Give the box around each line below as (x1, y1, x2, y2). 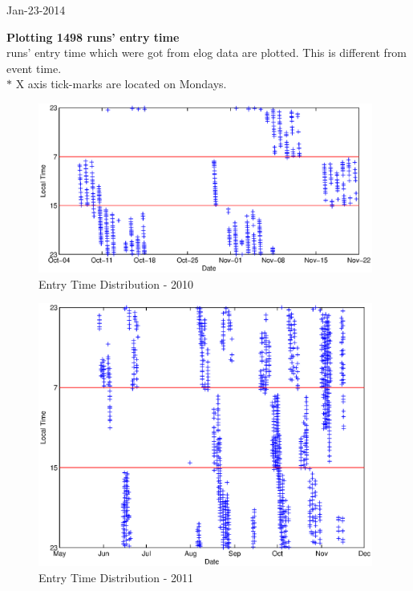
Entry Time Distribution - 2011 (38, 569, 194, 585)
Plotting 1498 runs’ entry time (6, 28, 180, 45)
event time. (6, 59, 62, 76)
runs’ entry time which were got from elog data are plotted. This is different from (6, 44, 407, 61)
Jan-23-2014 (6, 2, 66, 18)
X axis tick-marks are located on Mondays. (15, 75, 227, 92)
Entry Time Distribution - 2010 (38, 275, 194, 292)
